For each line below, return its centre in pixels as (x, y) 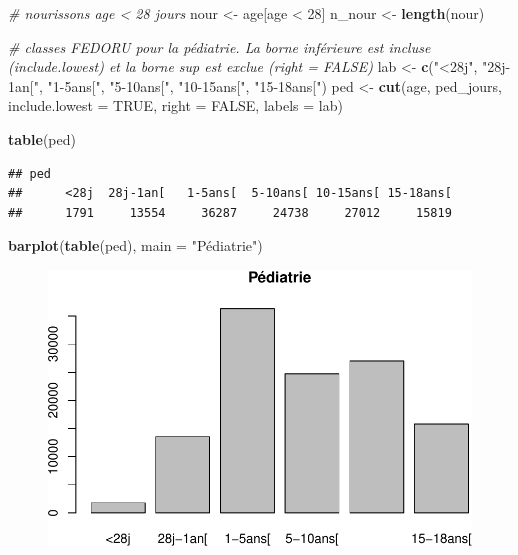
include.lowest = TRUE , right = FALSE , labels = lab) (175, 105)
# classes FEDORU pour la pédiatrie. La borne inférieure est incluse (219, 46)
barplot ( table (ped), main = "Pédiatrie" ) (135, 245)
